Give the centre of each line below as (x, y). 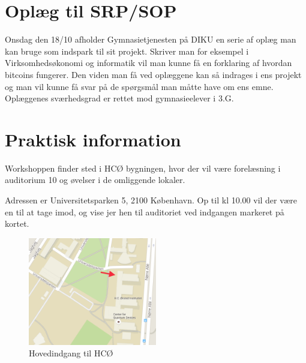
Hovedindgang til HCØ (71, 353)
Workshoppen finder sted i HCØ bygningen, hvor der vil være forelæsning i (143, 168)
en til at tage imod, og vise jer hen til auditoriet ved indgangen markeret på (145, 211)
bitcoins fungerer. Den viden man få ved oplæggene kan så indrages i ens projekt (153, 74)
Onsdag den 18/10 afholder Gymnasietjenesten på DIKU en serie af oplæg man (151, 39)
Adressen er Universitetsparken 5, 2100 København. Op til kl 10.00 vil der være (151, 200)
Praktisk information (93, 139)
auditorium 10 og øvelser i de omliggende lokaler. (95, 180)
